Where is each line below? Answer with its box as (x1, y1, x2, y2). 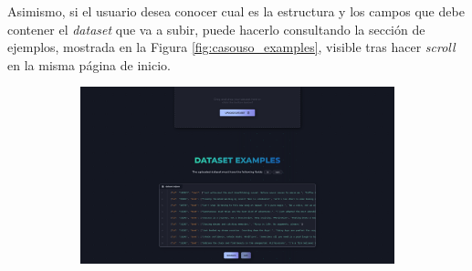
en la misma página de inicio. (7, 55, 171, 74)
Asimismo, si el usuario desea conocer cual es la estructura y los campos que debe (7, 2, 465, 20)
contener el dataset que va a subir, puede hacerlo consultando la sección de (7, 19, 425, 38)
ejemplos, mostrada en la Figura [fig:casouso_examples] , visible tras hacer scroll (7, 37, 456, 57)
